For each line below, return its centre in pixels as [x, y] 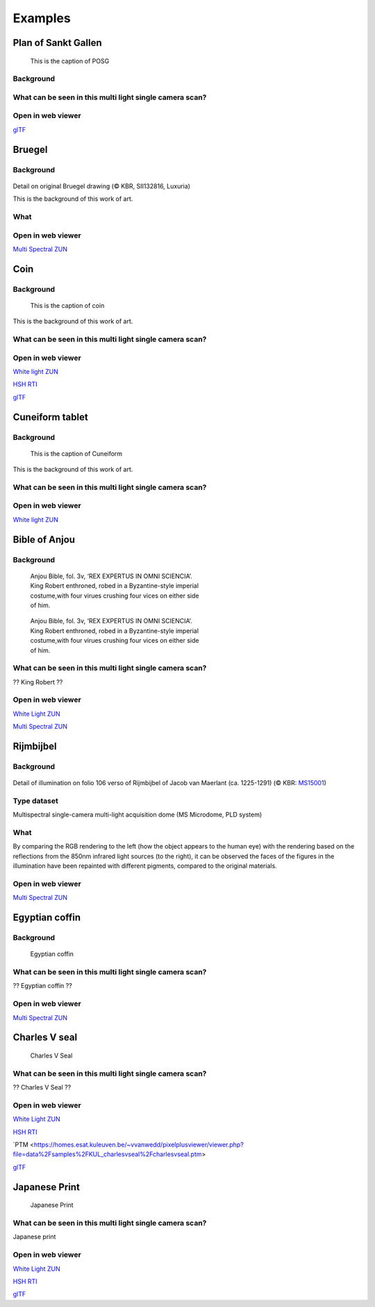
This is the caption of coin [67, 305]
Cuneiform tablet [50, 417]
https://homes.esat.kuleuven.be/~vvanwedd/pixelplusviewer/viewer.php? [139, 1145]
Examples [42, 18]
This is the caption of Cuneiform [76, 453]
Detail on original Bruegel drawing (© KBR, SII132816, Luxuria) [102, 186]
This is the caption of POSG [70, 61]
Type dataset [35, 800]
